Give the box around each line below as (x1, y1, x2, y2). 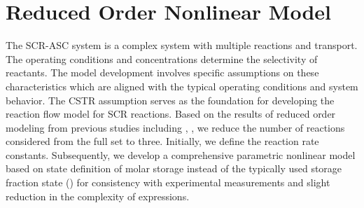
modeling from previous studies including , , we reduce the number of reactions (6, 120, 345, 134)
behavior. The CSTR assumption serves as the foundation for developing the (6, 92, 335, 107)
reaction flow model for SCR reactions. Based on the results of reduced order (6, 106, 336, 121)
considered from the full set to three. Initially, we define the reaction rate (6, 134, 319, 148)
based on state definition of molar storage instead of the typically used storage (6, 161, 342, 176)
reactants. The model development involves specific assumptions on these (6, 65, 319, 80)
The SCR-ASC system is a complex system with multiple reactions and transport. (6, 38, 358, 53)
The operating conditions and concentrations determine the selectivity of (6, 51, 318, 66)
